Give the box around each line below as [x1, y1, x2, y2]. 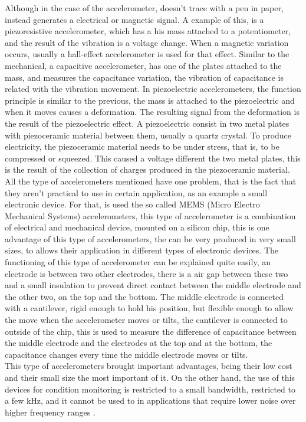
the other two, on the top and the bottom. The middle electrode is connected [5, 290, 284, 302]
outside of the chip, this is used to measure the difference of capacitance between [5, 325, 297, 337]
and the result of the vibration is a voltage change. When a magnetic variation [5, 36, 289, 48]
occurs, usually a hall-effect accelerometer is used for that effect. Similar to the [5, 48, 289, 60]
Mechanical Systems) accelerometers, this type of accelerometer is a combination [5, 209, 296, 222]
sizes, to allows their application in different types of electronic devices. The [5, 244, 279, 256]
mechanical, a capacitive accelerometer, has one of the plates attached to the [5, 59, 282, 71]
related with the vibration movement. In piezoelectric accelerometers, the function [5, 83, 301, 95]
